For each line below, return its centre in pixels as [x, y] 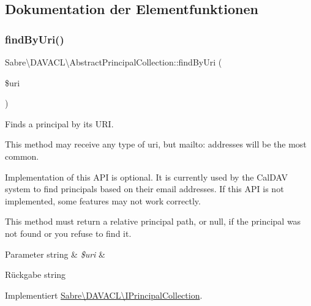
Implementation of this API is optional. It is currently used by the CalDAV [146, 177]
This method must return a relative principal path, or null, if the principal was [153, 221]
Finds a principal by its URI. [59, 123]
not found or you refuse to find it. [68, 233]
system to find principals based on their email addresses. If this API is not [144, 189]
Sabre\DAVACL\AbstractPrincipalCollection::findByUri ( [114, 62]
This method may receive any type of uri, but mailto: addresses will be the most [156, 144]
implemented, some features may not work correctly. [103, 200]
